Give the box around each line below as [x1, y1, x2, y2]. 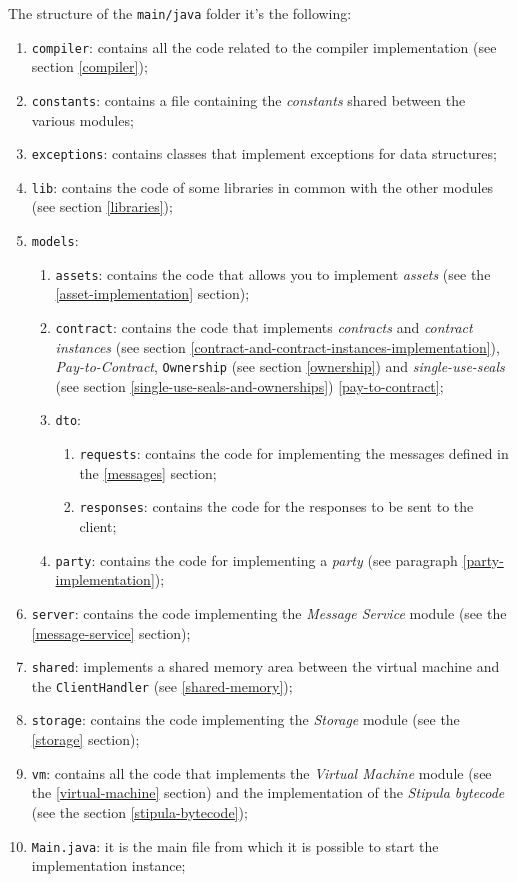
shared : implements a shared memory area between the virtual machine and [31, 656, 500, 677]
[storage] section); [31, 729, 140, 750]
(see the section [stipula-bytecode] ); [31, 801, 248, 822]
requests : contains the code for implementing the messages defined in [79, 443, 509, 464]
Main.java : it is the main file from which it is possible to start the [31, 835, 439, 856]
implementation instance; [31, 855, 186, 876]
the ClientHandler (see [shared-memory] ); [31, 675, 293, 696]
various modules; [31, 109, 134, 130]
